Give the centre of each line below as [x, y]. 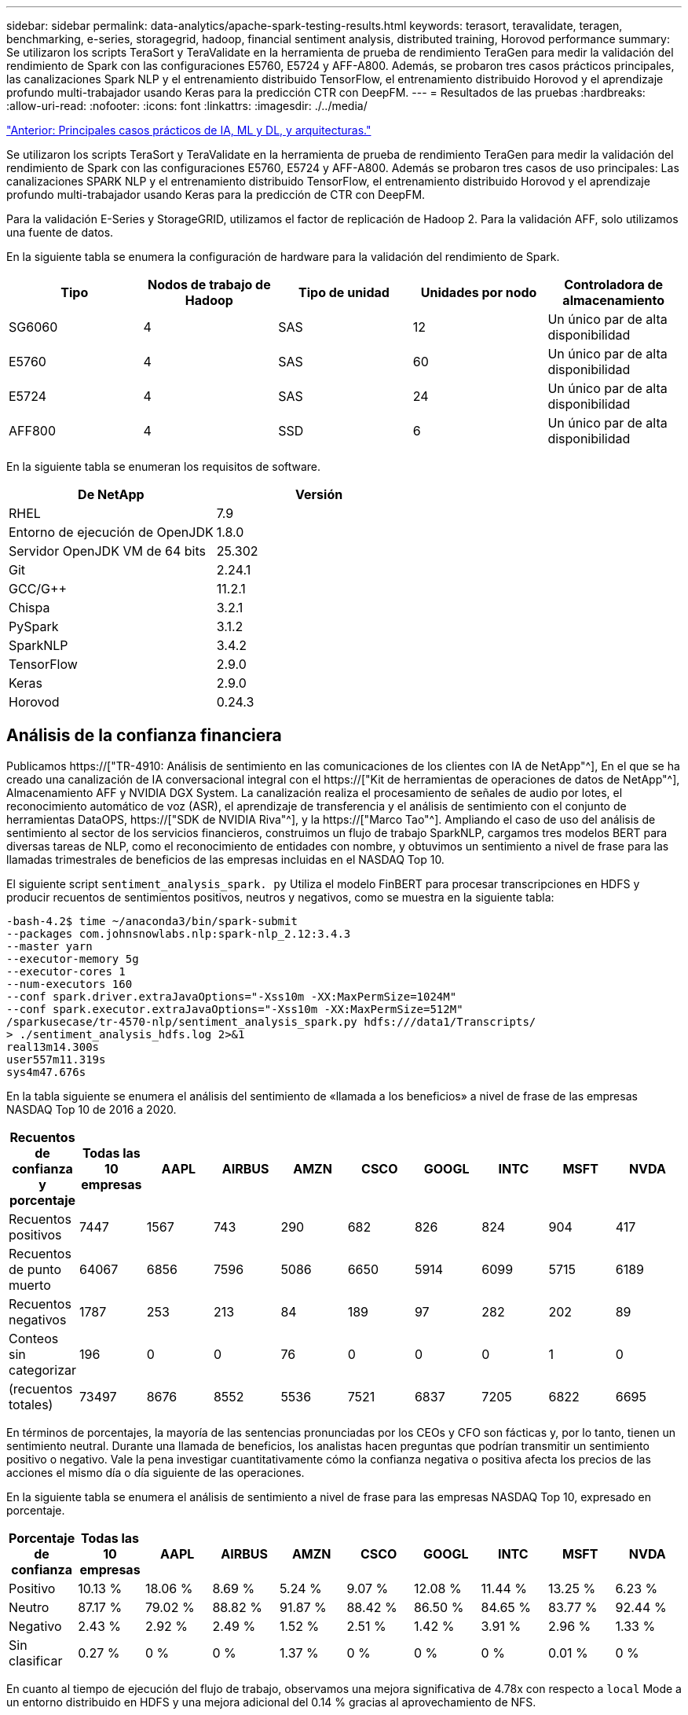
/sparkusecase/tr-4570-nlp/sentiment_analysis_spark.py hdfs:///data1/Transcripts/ [271, 1021]
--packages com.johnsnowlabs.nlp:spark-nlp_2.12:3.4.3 [179, 933]
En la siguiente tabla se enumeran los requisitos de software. [164, 466]
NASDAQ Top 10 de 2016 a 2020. [91, 1109]
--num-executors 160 [70, 984]
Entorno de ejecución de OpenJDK [111, 532]
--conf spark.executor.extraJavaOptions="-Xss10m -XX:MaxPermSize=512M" [235, 1009]
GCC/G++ [38, 589]
